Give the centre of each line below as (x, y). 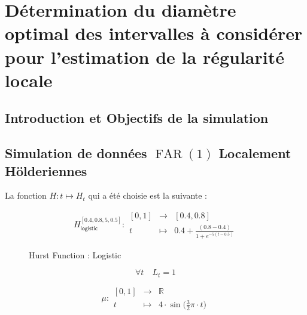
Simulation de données (76, 153)
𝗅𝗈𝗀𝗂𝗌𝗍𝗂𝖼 (89, 228)
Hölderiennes (46, 170)
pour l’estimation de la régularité (145, 56)
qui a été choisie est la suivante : (148, 195)
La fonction (26, 195)
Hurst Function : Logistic (75, 254)
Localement (255, 153)
